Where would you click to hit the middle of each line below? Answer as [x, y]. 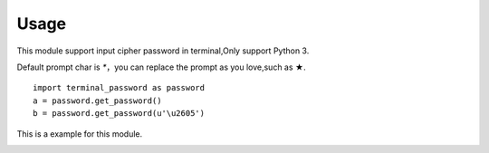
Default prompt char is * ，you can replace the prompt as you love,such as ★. [162, 67]
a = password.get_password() [97, 100]
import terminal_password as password [119, 88]
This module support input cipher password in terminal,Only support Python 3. [163, 51]
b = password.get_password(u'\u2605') [119, 114]
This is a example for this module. [80, 134]
